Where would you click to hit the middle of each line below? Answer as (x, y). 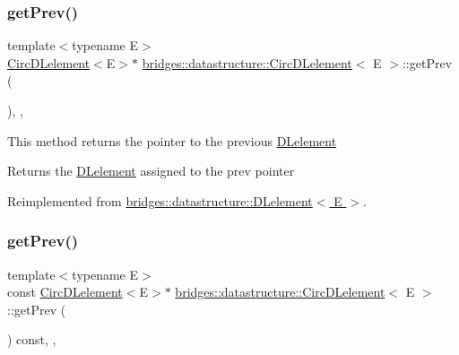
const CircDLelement (65, 292)
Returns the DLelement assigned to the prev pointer (151, 171)
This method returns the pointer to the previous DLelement (172, 140)
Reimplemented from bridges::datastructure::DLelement (160, 200)
